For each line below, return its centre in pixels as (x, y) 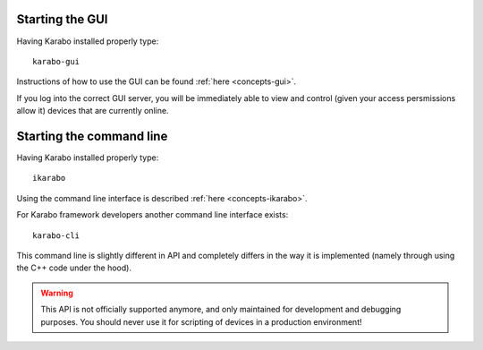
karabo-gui (56, 61)
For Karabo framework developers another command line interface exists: (153, 215)
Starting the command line (92, 136)
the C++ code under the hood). (74, 268)
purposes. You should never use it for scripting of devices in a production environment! (201, 321)
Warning (57, 293)
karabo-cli (56, 235)
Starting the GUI (62, 19)
